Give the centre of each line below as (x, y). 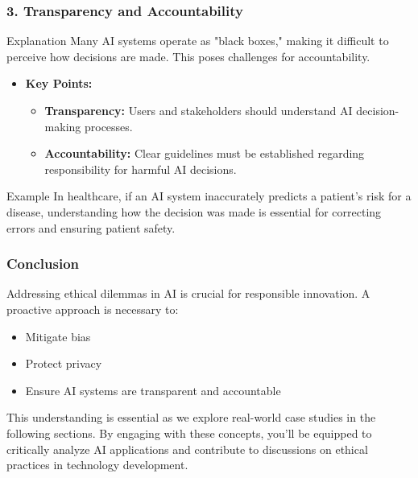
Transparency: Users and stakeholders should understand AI (199, 110)
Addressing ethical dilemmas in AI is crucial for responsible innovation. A (188, 293)
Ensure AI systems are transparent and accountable (153, 390)
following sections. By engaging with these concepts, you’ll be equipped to (189, 433)
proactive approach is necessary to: (93, 309)
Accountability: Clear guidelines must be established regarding (205, 153)
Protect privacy (64, 363)
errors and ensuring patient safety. (91, 227)
